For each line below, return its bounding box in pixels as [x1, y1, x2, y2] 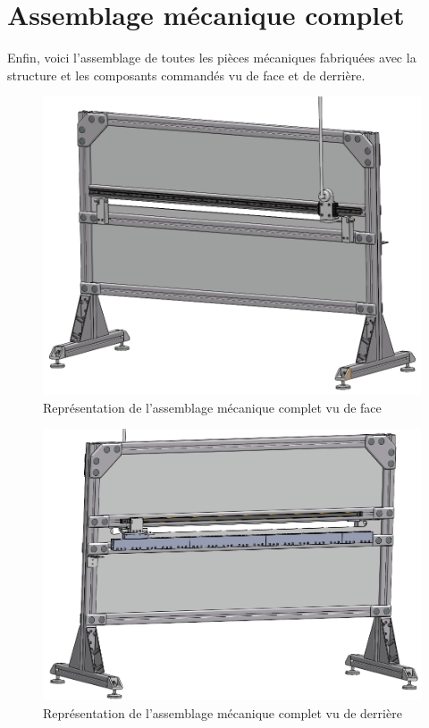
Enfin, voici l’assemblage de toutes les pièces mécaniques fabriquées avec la [7, 48, 416, 67]
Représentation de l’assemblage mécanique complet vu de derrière [43, 703, 402, 722]
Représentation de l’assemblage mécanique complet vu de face [43, 397, 382, 416]
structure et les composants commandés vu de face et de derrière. [7, 65, 366, 84]
